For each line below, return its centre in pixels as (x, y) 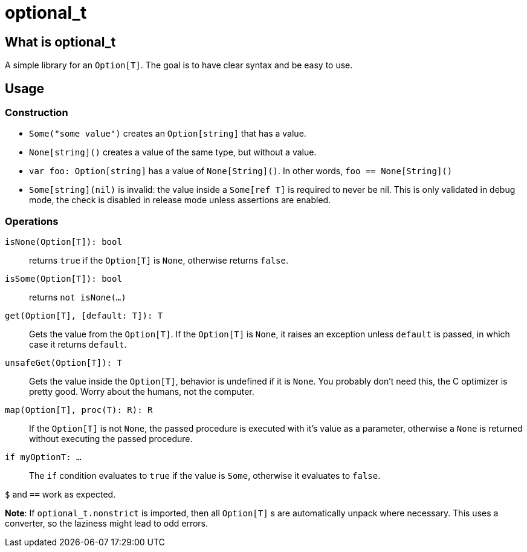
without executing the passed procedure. (111, 439)
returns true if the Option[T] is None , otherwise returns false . (159, 261)
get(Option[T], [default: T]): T (84, 316)
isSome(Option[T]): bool (63, 279)
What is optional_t (60, 42)
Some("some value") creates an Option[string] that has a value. (168, 134)
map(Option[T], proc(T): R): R (79, 410)
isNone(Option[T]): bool (63, 242)
